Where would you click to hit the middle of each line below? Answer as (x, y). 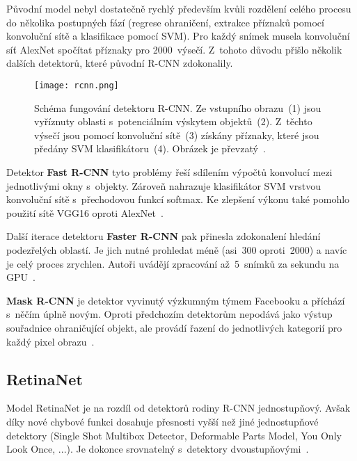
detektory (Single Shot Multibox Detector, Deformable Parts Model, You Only (174, 435)
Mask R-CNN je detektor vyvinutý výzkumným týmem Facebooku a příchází (176, 300)
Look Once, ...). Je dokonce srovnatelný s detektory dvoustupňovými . (158, 449)
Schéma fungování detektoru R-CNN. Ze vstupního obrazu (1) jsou (178, 107)
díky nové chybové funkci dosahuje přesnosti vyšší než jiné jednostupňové (162, 421)
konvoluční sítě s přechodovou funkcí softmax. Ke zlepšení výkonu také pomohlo (178, 199)
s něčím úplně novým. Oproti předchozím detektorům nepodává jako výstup (169, 314)
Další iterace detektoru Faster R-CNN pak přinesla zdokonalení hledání (164, 236)
